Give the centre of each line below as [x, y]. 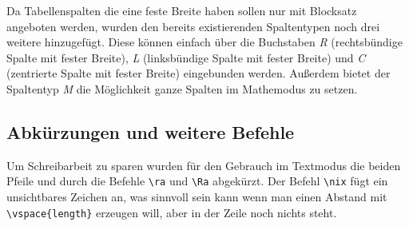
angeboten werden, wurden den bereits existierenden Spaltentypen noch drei [193, 26]
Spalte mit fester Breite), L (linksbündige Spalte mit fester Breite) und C [186, 57]
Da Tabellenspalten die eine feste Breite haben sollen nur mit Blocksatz [182, 10]
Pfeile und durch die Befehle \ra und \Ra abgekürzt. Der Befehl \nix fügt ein [197, 181]
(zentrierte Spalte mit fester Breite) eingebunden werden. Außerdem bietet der [199, 73]
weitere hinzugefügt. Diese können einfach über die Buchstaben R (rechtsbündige [204, 42]
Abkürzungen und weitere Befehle [151, 131]
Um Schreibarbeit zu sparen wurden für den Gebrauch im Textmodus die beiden [204, 165]
